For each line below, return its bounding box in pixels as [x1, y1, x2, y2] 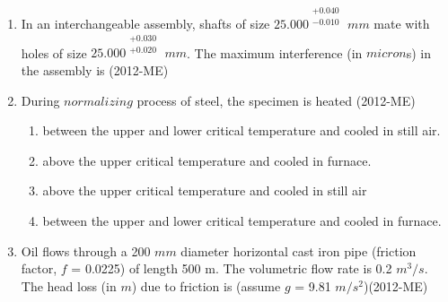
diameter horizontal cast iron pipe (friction [180, 241, 417, 260]
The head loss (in [21, 276, 117, 295]
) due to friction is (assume [131, 276, 281, 295]
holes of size [21, 43, 87, 62]
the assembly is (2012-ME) [21, 61, 169, 80]
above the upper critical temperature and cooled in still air [42, 181, 367, 200]
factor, [21, 259, 57, 278]
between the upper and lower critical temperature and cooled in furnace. [42, 211, 442, 230]
